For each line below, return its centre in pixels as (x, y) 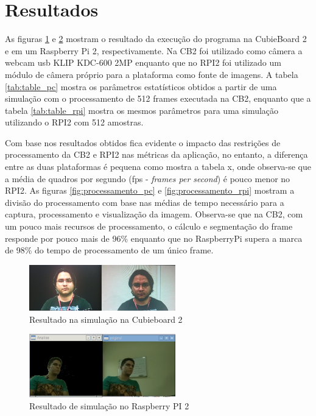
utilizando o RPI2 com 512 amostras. (74, 122)
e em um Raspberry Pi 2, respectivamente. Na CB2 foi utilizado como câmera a (154, 50)
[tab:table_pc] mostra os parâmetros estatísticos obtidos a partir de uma (141, 86)
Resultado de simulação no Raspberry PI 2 (109, 405)
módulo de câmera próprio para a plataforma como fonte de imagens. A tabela (152, 74)
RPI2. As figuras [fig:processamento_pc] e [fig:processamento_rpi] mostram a (150, 190)
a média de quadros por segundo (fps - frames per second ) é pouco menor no (148, 178)
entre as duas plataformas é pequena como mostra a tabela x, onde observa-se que (158, 167)
